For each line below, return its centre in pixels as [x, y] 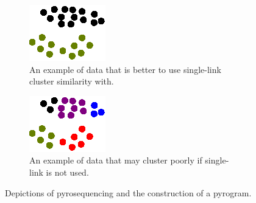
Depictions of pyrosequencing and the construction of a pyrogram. [128, 192]
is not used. [67, 172]
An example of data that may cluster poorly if [116, 160]
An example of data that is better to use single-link [125, 69]
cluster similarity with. [72, 81]
